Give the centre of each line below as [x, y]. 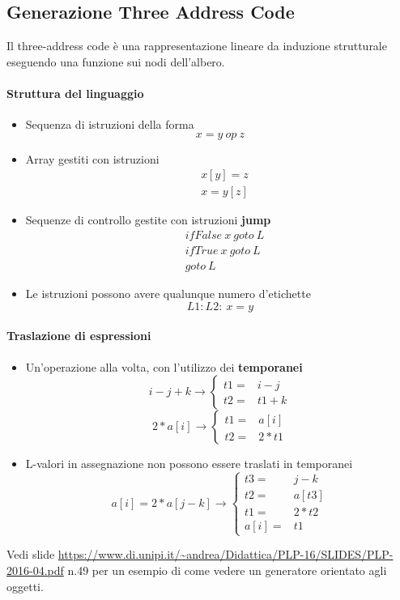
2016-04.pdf [35, 570]
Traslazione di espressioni [79, 336]
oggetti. [25, 586]
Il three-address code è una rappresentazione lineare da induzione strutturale [197, 46]
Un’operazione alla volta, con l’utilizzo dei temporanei [164, 366]
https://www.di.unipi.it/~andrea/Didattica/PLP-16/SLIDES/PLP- [226, 554]
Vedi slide [31, 554]
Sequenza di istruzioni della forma [110, 124]
